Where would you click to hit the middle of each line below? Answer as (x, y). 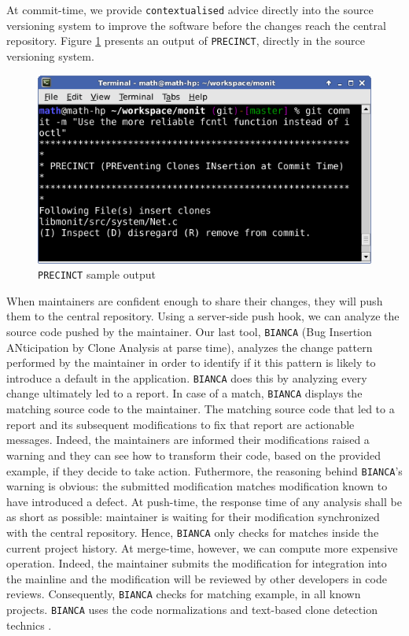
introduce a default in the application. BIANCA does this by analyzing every (187, 377)
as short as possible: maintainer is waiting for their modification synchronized (193, 517)
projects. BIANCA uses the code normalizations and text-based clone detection (192, 610)
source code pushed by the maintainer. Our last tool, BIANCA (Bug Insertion (189, 331)
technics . (29, 625)
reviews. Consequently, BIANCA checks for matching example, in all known (184, 594)
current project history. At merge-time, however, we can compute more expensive (202, 547)
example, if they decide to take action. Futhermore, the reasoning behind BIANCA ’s (204, 470)
